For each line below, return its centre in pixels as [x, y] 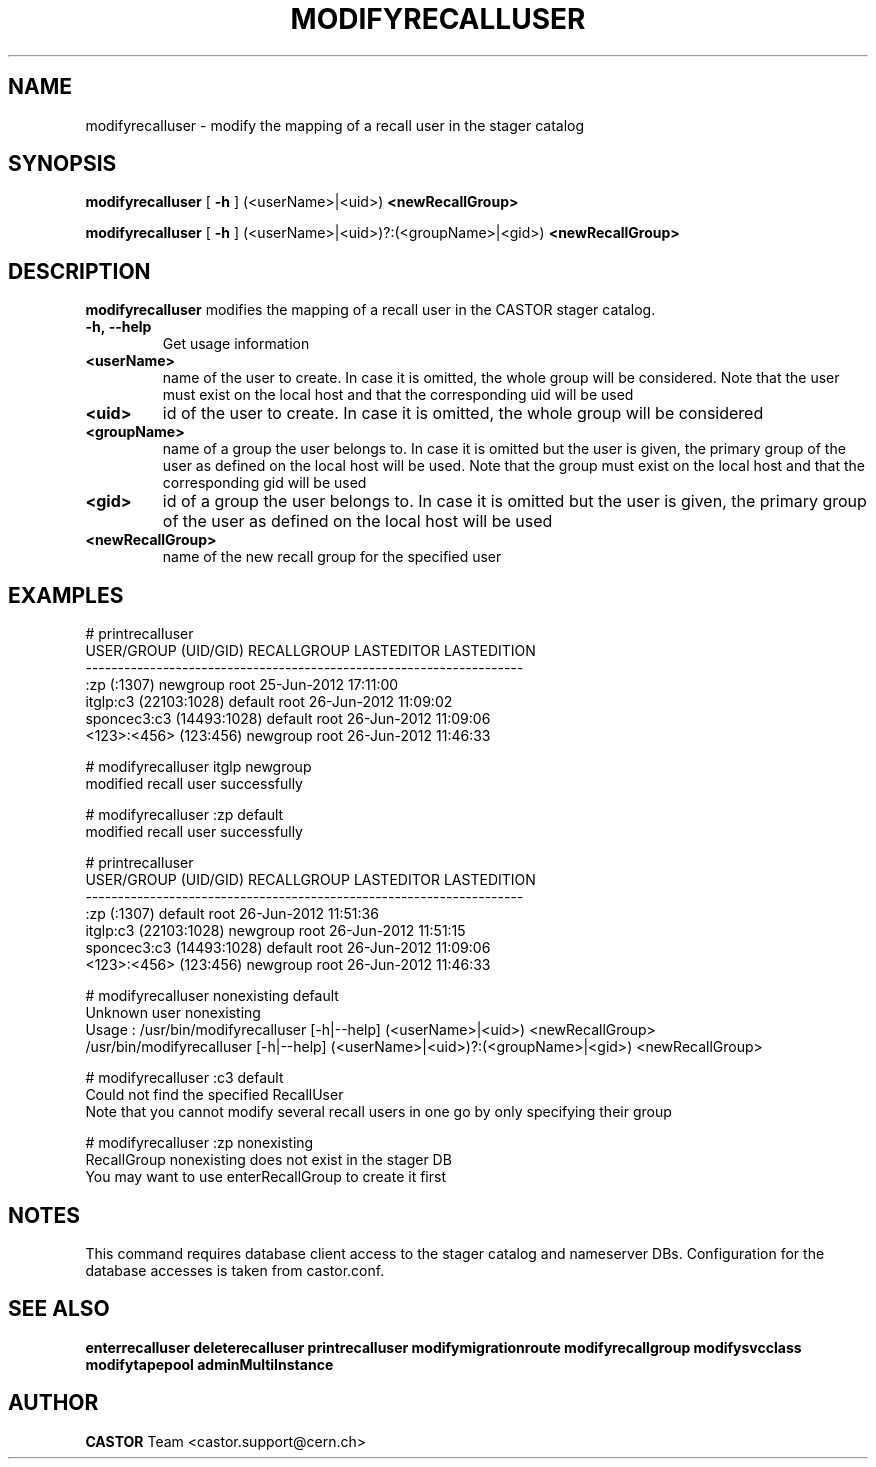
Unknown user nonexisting [173, 1013]
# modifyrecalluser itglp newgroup [198, 767]
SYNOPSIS [62, 164]
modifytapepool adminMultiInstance [209, 1364]
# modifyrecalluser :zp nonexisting [199, 1143]
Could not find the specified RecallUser [214, 1095]
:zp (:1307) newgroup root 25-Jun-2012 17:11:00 [242, 685]
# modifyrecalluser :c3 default [184, 1078]
